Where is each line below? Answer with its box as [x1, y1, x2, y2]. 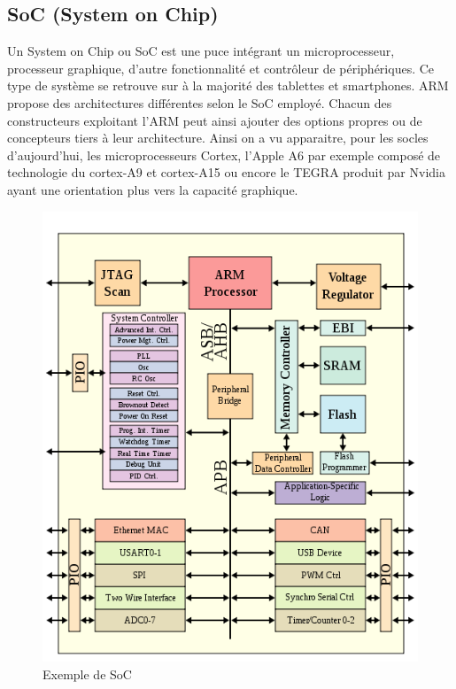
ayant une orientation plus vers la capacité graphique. [7, 180, 298, 198]
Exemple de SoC [43, 664, 132, 683]
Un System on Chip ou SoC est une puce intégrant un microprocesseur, [7, 42, 395, 60]
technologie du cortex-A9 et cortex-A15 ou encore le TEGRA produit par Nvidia [7, 163, 445, 182]
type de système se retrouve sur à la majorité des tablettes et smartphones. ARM [7, 76, 449, 95]
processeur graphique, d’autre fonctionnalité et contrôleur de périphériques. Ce [7, 58, 435, 77]
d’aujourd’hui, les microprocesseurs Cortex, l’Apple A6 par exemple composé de [7, 145, 441, 164]
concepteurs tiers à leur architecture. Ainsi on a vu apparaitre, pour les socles [7, 128, 429, 147]
